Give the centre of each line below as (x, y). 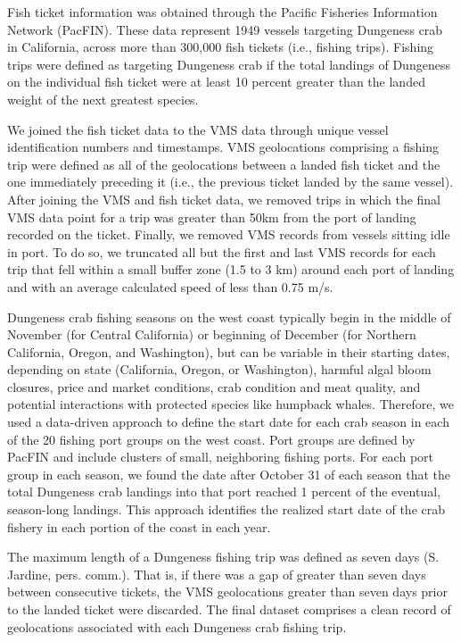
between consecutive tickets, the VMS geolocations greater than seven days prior (227, 592)
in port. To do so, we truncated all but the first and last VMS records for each (222, 251)
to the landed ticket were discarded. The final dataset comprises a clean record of (229, 609)
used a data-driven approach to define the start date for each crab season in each (228, 422)
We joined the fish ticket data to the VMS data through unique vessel (198, 129)
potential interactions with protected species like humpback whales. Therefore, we (230, 404)
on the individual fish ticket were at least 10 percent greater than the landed (216, 82)
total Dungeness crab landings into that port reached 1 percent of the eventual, (224, 492)
